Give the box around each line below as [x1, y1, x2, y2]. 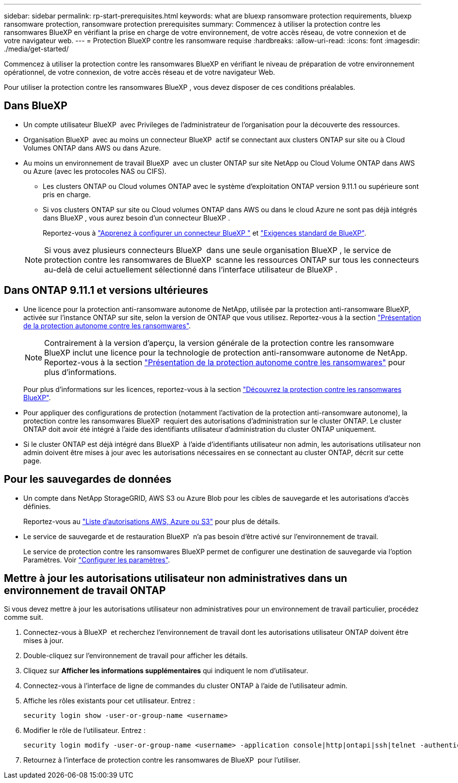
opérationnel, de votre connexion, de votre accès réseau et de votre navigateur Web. [4, 68, 275, 76]
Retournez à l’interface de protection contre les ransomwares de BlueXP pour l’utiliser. [23, 756, 300, 765]
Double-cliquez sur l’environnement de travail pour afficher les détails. [23, 651, 248, 660]
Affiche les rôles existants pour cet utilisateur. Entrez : [23, 697, 195, 705]
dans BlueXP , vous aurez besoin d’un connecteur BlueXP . [43, 213, 230, 222]
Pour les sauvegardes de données [4, 473, 172, 486]
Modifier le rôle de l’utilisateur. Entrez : [23, 726, 146, 735]
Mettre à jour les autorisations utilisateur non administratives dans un [4, 572, 347, 584]
